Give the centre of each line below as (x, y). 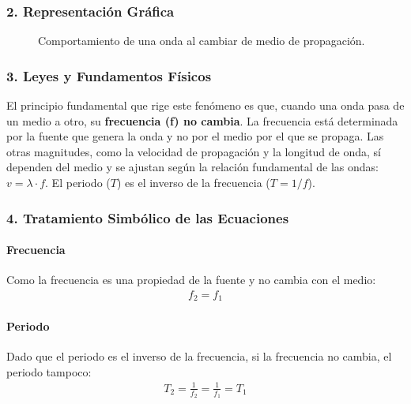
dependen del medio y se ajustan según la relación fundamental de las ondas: (192, 167)
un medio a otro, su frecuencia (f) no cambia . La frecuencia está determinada (202, 120)
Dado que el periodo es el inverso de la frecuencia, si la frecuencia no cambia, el (199, 356)
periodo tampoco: (49, 371)
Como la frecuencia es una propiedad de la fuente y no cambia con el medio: (191, 280)
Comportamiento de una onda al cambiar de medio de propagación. (202, 41)
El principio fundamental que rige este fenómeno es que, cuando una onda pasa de (205, 105)
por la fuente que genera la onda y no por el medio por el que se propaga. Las (195, 136)
